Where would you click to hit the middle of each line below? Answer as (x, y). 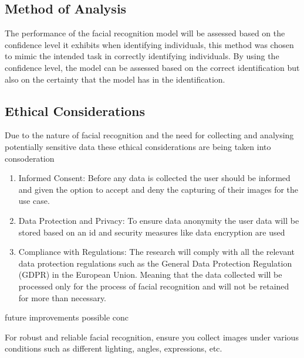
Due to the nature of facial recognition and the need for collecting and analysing (149, 135)
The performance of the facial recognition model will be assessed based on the (145, 33)
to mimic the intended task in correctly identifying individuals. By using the (142, 56)
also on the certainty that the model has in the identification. (115, 79)
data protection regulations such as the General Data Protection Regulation (155, 263)
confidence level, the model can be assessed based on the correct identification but (152, 67)
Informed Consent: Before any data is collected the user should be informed (154, 178)
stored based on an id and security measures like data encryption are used (152, 232)
